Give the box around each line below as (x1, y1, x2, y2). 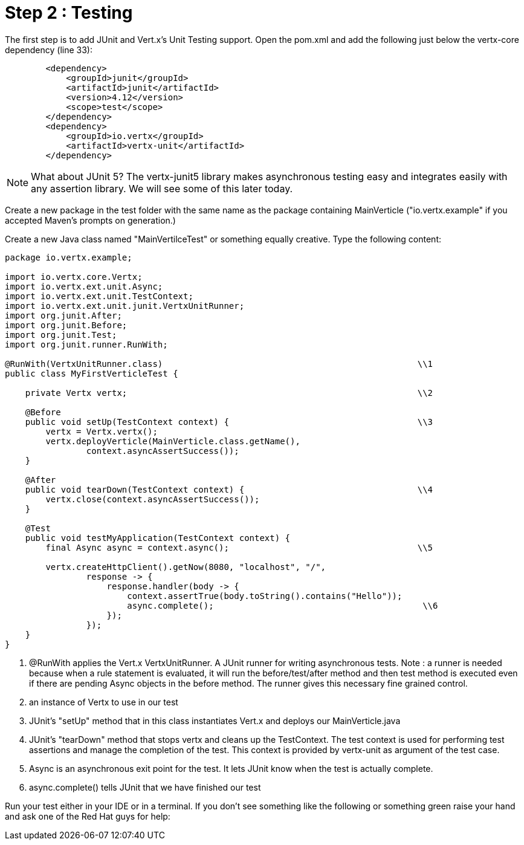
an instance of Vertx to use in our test (29, 696, 178, 707)
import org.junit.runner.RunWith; (5, 339, 168, 349)
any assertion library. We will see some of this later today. (31, 182, 293, 195)
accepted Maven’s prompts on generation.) (5, 215, 176, 225)
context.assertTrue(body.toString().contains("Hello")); (127, 591, 403, 601)
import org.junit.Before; (5, 320, 128, 330)
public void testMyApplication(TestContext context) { (25, 533, 291, 543)
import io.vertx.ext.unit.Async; (5, 281, 163, 291)
